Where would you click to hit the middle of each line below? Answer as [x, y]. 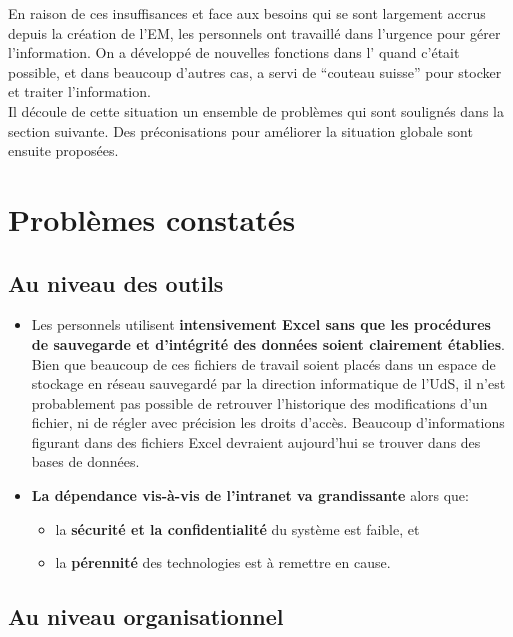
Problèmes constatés [152, 218]
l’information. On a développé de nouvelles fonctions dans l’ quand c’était [234, 52]
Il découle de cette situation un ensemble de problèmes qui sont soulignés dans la [256, 110]
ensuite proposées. [63, 150]
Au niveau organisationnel [146, 616]
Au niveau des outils [116, 282]
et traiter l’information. [79, 91]
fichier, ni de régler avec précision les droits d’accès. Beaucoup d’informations [268, 422]
